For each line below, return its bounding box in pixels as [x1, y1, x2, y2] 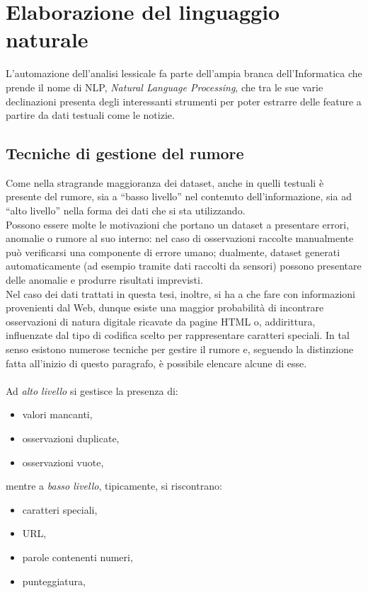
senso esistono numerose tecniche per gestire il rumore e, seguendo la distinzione [6, 342, 354, 357]
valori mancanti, [22, 407, 93, 422]
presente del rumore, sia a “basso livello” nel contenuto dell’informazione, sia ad [6, 189, 352, 204]
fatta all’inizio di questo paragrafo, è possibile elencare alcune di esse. [6, 355, 307, 370]
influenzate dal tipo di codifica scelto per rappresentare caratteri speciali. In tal [6, 328, 350, 342]
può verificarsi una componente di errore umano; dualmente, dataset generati [6, 244, 340, 259]
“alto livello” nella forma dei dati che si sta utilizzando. [6, 203, 246, 218]
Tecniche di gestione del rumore [6, 142, 244, 164]
